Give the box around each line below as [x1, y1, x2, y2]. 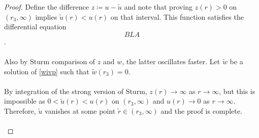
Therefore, [4, 105, 36, 116]
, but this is [219, 85, 255, 96]
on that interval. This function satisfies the [110, 11, 244, 22]
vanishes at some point [45, 105, 116, 116]
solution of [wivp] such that [4, 66, 89, 76]
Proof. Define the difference [4, 2, 89, 12]
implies [35, 11, 57, 22]
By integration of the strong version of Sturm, [4, 85, 147, 96]
